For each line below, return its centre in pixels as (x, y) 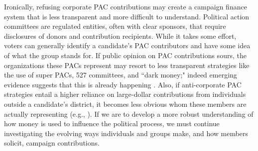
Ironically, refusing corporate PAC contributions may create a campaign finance (126, 6)
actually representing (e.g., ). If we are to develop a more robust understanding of (129, 113)
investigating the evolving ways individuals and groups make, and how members (126, 133)
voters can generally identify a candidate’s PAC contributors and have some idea (127, 45)
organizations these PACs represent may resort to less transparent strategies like (127, 65)
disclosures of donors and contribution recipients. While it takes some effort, (120, 36)
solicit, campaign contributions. (52, 143)
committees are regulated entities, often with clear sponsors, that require (115, 26)
